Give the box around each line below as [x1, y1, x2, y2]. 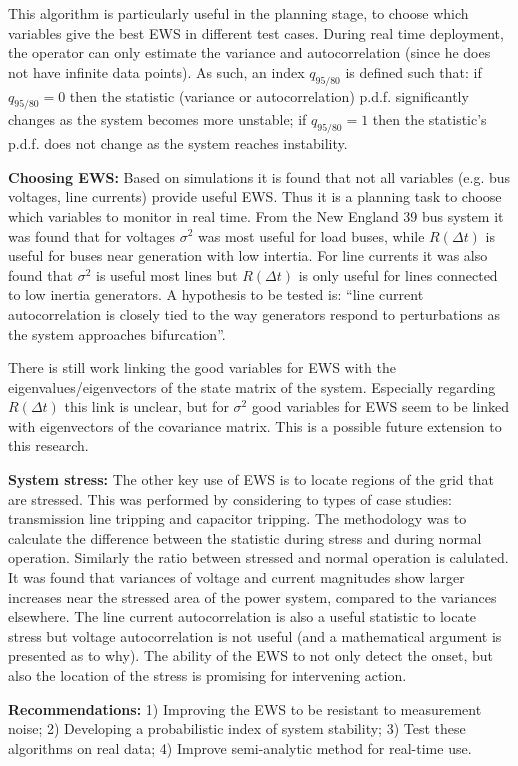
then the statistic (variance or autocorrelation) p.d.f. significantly [69, 85, 469, 106]
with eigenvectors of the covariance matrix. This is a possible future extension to [8, 415, 502, 436]
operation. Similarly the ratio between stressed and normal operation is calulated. [8, 547, 509, 568]
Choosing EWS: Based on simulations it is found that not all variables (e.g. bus [8, 166, 511, 187]
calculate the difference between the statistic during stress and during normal [8, 527, 482, 548]
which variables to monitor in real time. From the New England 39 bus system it [8, 205, 504, 226]
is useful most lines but [95, 264, 238, 285]
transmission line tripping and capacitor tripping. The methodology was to [8, 508, 467, 529]
